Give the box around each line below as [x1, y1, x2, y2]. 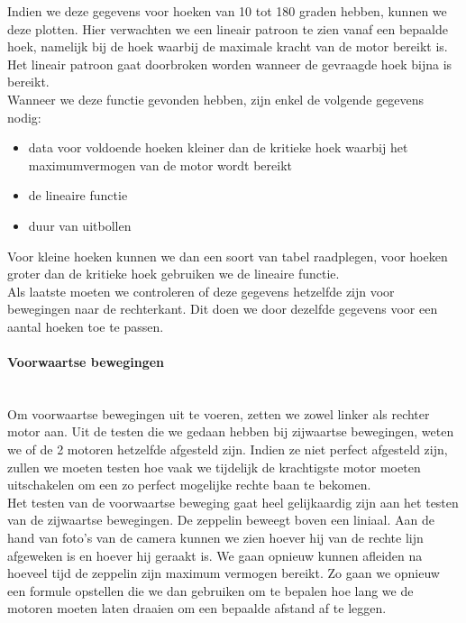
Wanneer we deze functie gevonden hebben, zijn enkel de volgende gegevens [7, 89, 425, 108]
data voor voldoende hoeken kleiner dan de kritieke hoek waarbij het [28, 138, 408, 157]
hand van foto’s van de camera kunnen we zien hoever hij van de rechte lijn [7, 528, 424, 547]
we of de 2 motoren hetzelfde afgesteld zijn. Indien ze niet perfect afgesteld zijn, [7, 440, 448, 459]
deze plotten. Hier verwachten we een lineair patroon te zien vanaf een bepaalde [7, 19, 448, 38]
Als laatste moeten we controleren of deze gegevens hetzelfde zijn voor [7, 281, 395, 300]
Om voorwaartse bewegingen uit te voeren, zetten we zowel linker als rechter [7, 404, 430, 423]
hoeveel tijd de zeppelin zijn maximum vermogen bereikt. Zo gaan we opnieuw [7, 563, 440, 582]
